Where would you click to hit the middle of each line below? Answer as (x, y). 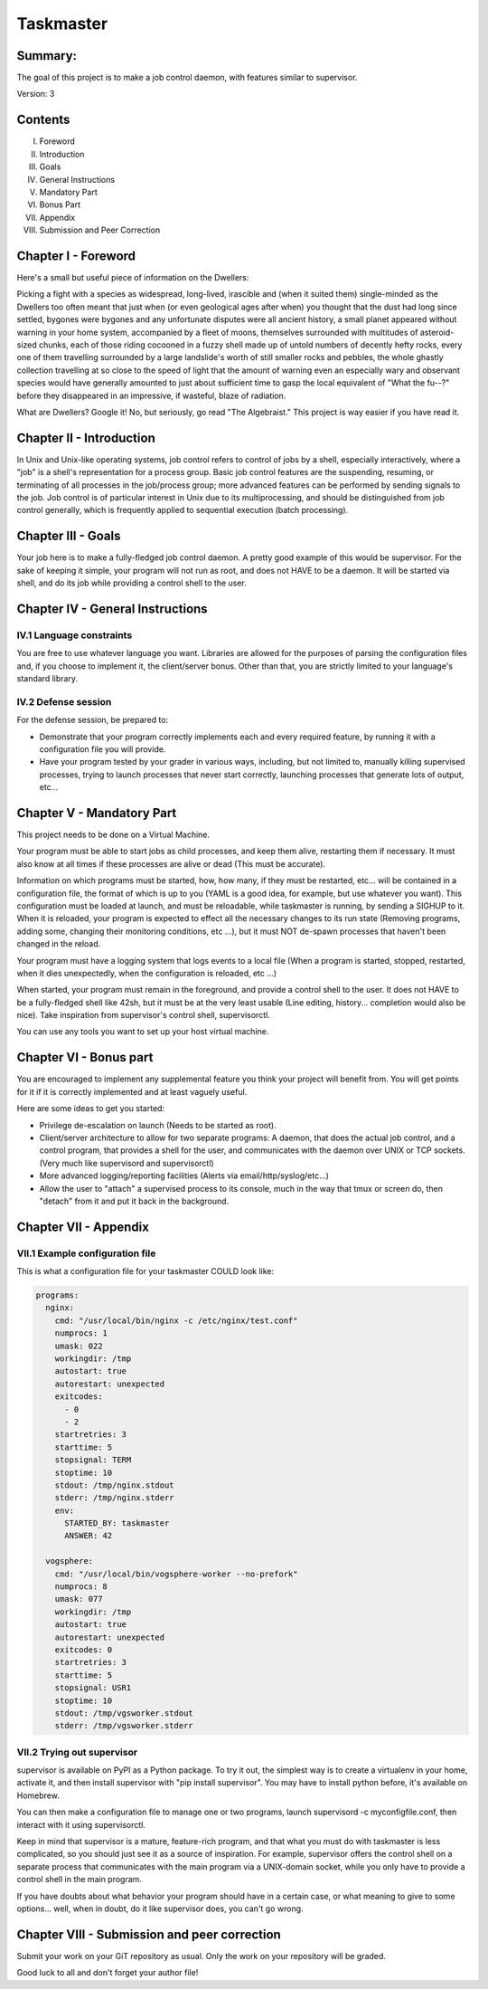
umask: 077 (79, 1599)
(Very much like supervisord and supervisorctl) (127, 1163)
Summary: (47, 56)
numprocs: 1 (81, 1333)
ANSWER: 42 (89, 1536)
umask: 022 (79, 1346)
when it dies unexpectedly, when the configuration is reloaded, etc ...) (147, 973)
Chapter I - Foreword (76, 256)
